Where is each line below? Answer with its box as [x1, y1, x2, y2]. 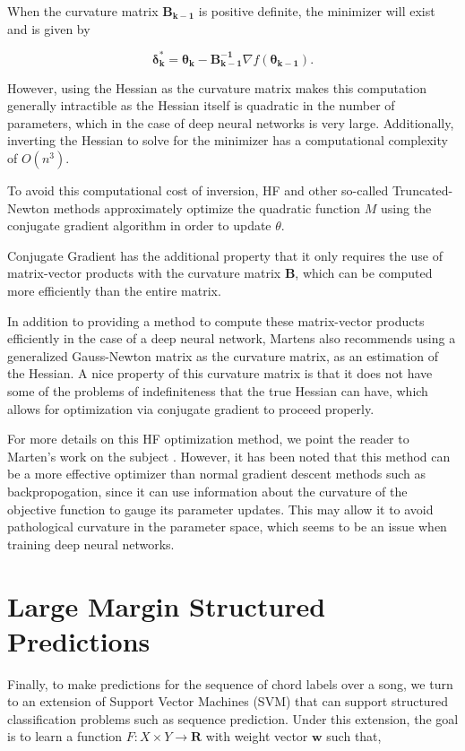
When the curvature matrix [7, 2, 159, 20]
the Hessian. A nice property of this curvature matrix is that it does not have [7, 364, 433, 383]
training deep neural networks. [7, 534, 175, 553]
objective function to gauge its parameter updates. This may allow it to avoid [7, 499, 434, 518]
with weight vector [205, 727, 308, 746]
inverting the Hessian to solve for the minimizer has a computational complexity [7, 131, 448, 150]
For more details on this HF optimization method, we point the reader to [7, 429, 409, 448]
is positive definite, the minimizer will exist [198, 2, 435, 20]
